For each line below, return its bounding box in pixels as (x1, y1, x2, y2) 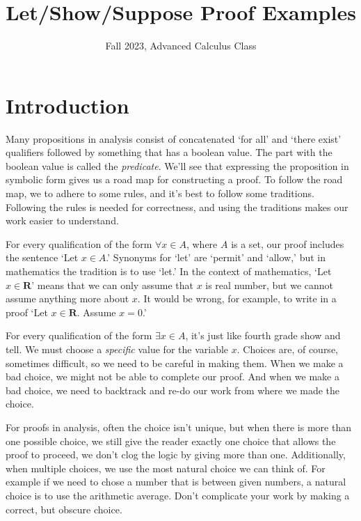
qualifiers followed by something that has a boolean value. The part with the (6, 145, 332, 160)
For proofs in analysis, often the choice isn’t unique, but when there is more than (6, 419, 351, 434)
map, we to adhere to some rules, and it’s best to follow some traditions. (6, 186, 314, 201)
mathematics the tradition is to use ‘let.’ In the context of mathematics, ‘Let (6, 264, 332, 278)
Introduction (6, 91, 129, 119)
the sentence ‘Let (6, 250, 79, 265)
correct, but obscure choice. (6, 501, 122, 516)
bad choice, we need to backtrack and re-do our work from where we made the (6, 382, 340, 397)
